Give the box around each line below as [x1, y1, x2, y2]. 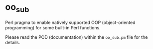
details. [5, 39, 20, 45]
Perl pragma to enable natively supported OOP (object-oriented [5, 19, 136, 25]
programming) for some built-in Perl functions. [5, 24, 101, 30]
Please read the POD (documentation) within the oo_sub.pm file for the [5, 34, 148, 40]
